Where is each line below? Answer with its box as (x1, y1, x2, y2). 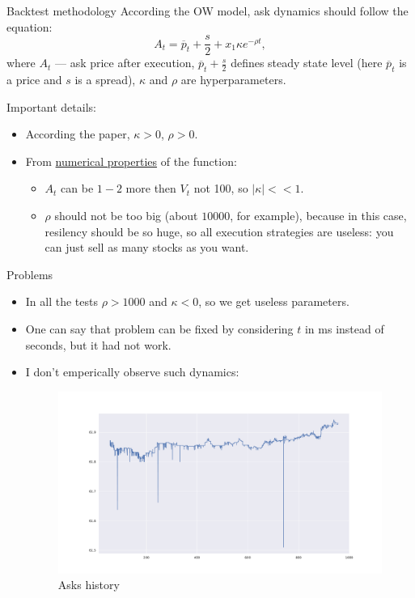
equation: (6, 18, 53, 35)
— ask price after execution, (54, 54, 195, 71)
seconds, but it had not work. (25, 336, 172, 353)
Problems (6, 265, 53, 282)
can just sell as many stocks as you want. (44, 239, 249, 256)
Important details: (6, 98, 96, 115)
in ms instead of (304, 320, 384, 337)
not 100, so (193, 180, 248, 197)
